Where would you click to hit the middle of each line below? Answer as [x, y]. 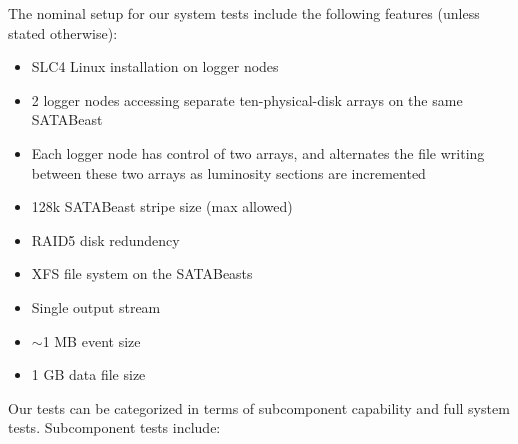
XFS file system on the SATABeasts [142, 273]
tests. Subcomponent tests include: [114, 427]
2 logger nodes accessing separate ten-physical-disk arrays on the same [247, 99]
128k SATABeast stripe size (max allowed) [162, 206]
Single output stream [96, 306]
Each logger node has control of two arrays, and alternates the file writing [258, 152]
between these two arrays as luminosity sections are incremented [228, 172]
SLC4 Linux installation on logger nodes [155, 66]
